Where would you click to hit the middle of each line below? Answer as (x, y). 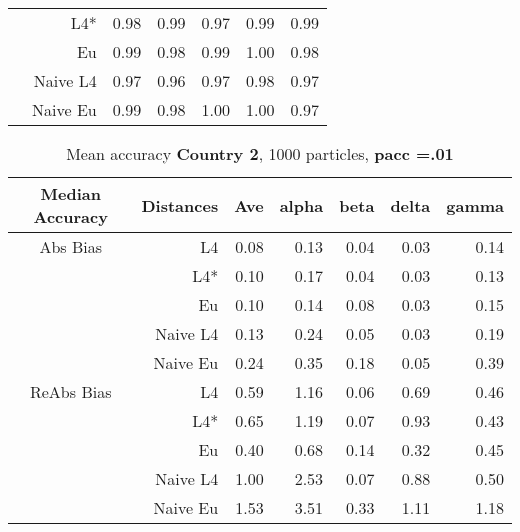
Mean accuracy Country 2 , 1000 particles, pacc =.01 (260, 153)
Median (70, 193)
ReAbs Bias (70, 391)
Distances (180, 205)
